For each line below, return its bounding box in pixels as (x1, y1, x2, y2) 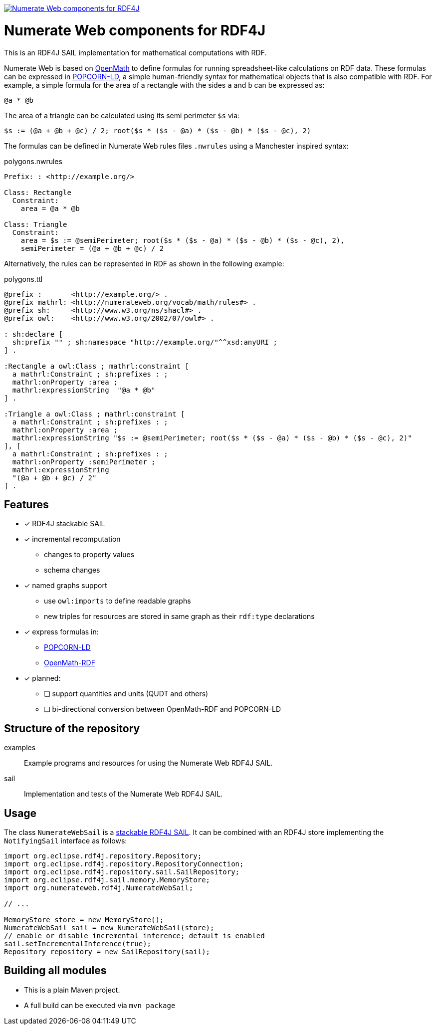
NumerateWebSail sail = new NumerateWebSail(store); (4, 924, 215, 932)
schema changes (44, 566, 100, 575)
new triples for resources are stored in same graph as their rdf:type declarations (44, 612, 315, 621)
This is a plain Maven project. (24, 985, 120, 994)
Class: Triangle (4, 220, 67, 228)
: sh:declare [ (4, 330, 63, 338)
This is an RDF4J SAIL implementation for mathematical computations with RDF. (4, 48, 267, 57)
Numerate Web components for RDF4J (4, 21, 266, 39)
